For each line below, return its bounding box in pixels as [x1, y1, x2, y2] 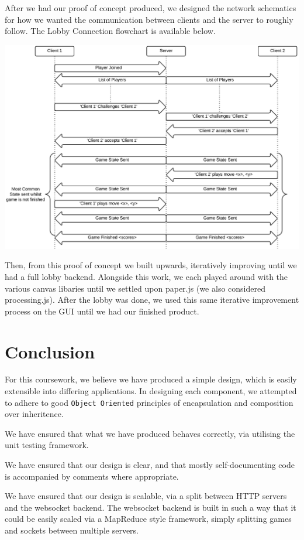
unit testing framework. [5, 439, 89, 451]
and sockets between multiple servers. [5, 524, 139, 536]
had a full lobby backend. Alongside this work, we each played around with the [5, 270, 288, 282]
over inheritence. [5, 408, 64, 420]
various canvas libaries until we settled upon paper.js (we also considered [5, 282, 265, 294]
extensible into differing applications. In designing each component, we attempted [5, 385, 297, 397]
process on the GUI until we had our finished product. [5, 305, 199, 317]
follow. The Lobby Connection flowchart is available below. [5, 25, 216, 37]
